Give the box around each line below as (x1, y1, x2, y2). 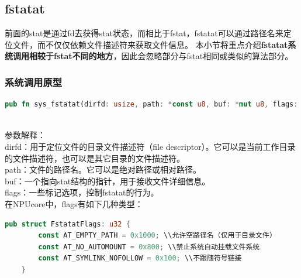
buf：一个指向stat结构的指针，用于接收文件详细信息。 (5, 174, 210, 187)
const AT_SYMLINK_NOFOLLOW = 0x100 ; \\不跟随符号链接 (38, 254, 242, 263)
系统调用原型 (5, 74, 63, 89)
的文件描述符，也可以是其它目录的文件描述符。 (5, 152, 185, 164)
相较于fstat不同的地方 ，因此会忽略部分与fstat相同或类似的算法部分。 (29, 50, 293, 62)
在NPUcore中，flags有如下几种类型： (5, 197, 143, 210)
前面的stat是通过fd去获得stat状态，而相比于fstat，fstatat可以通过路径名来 (5, 27, 283, 39)
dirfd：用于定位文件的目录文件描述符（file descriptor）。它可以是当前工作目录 (5, 140, 296, 152)
